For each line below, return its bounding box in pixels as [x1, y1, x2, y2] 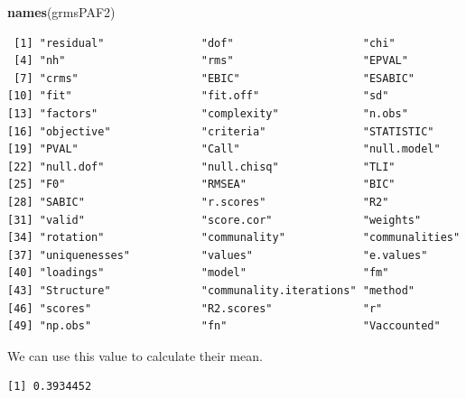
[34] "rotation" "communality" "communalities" [7, 231, 461, 245]
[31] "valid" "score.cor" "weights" [7, 213, 422, 227]
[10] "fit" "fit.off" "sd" [7, 89, 389, 103]
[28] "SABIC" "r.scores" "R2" [7, 195, 389, 208]
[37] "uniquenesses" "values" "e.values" [7, 248, 428, 262]
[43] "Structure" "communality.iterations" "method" [7, 283, 415, 297]
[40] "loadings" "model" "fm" [7, 266, 389, 280]
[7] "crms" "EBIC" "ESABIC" [14, 71, 415, 85]
